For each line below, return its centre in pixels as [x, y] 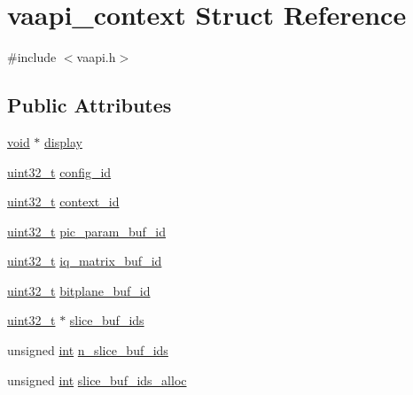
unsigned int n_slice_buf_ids [88, 350]
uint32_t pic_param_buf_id [86, 231]
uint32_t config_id [59, 171]
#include [32, 57]
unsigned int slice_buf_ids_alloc [97, 380]
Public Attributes [90, 105]
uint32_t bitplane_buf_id [79, 290]
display [63, 141]
